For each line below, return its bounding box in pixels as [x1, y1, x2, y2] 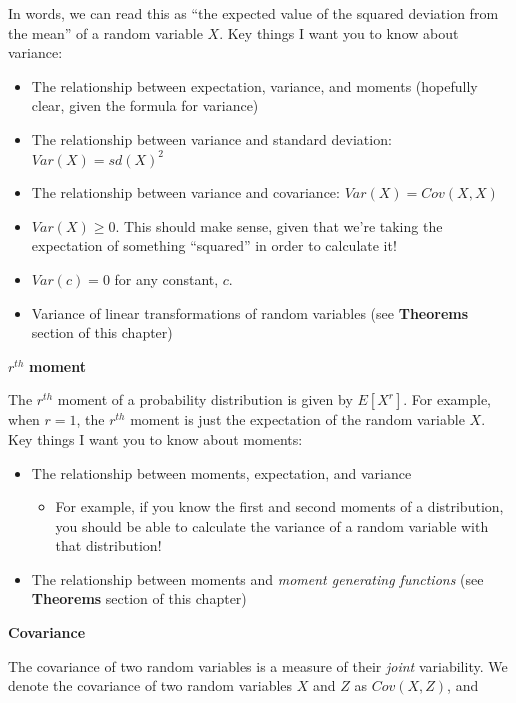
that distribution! [55, 535, 162, 556]
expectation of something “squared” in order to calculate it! [31, 235, 397, 256]
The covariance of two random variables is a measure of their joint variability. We [8, 655, 508, 676]
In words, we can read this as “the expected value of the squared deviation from [8, 3, 499, 23]
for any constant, [114, 268, 219, 289]
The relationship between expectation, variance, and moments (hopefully [31, 75, 478, 96]
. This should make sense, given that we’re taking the [115, 215, 443, 236]
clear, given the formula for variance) [31, 95, 259, 116]
